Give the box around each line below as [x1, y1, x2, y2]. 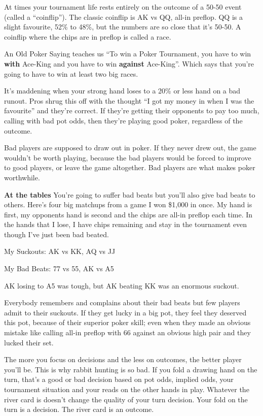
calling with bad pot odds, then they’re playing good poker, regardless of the [4, 115, 243, 125]
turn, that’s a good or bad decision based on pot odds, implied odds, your [4, 374, 234, 385]
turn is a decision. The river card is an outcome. [4, 404, 154, 414]
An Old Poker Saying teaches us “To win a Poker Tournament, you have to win [4, 48, 251, 59]
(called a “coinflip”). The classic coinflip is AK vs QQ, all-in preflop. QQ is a [4, 11, 243, 22]
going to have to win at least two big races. [4, 68, 138, 79]
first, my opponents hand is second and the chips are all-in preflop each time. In [4, 209, 253, 219]
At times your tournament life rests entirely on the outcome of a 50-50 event [4, 2, 242, 12]
